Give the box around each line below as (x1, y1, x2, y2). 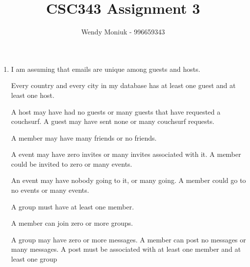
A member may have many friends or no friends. (11, 132, 157, 143)
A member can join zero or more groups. (11, 218, 133, 228)
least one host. (11, 89, 54, 100)
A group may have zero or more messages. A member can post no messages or (11, 234, 246, 244)
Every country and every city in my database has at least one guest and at (11, 80, 236, 90)
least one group (11, 254, 57, 264)
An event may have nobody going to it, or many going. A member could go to (11, 175, 246, 185)
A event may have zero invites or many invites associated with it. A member (11, 149, 241, 159)
